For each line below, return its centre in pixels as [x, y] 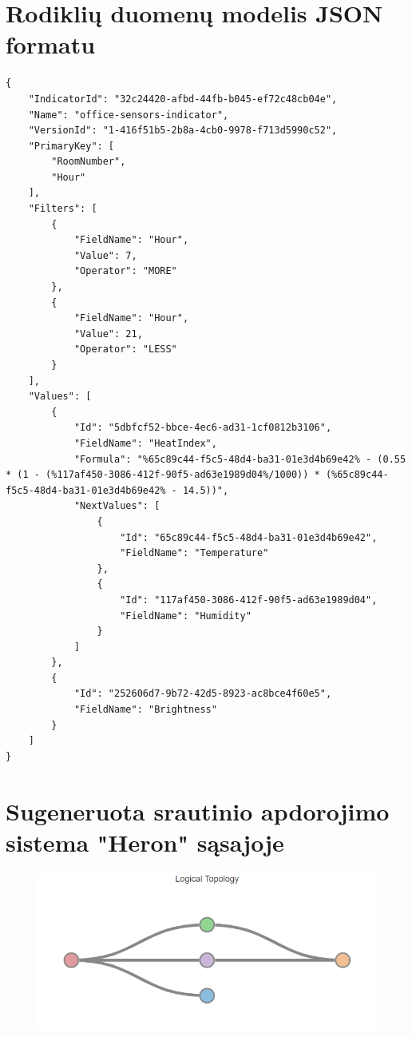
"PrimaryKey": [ [71, 146]
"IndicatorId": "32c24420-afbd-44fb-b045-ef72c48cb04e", [183, 99]
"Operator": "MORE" [125, 271]
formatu [51, 44]
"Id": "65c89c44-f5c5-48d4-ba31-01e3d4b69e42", [249, 537]
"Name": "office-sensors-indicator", [129, 115]
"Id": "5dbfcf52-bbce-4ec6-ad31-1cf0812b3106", [203, 428]
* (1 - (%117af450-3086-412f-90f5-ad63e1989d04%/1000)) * [163, 475]
